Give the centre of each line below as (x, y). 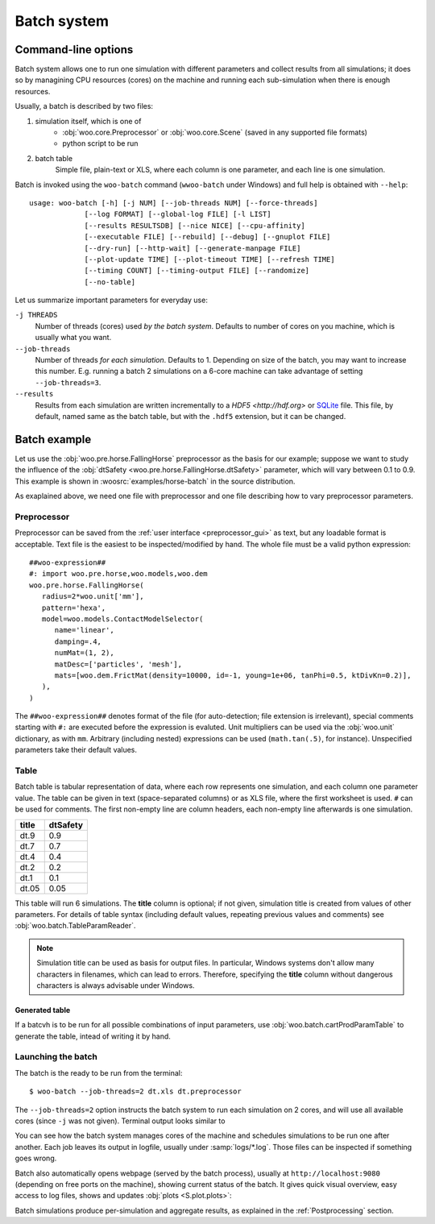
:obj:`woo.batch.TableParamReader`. (75, 926)
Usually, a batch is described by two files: (84, 106)
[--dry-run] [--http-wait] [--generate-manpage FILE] (193, 248)
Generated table (43, 1010)
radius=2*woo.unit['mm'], (93, 597)
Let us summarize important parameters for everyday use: (112, 300)
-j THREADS (36, 315)
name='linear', (84, 630)
